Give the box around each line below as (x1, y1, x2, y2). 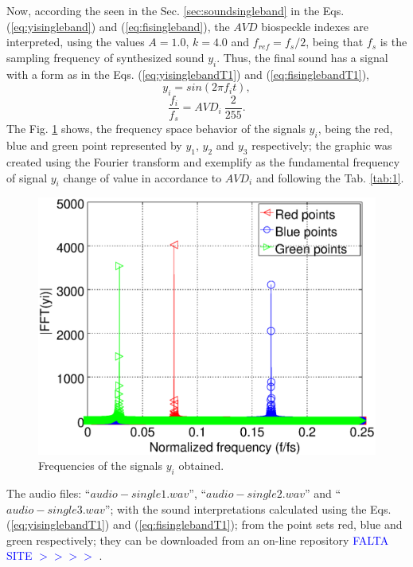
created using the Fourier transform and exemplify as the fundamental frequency (6, 154, 400, 170)
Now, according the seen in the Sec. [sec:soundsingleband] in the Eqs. (6, 2, 345, 18)
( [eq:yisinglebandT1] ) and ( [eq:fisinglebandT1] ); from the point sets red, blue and (6, 516, 403, 533)
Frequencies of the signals (38, 457, 163, 474)
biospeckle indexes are (261, 18, 368, 34)
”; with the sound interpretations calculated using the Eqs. (104, 500, 392, 517)
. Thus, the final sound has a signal (216, 49, 388, 65)
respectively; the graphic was (251, 137, 392, 154)
